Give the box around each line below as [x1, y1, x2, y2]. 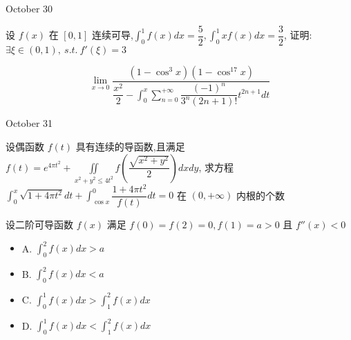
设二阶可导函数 [6, 217, 73, 232]
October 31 [6, 116, 53, 130]
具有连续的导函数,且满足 [75, 139, 185, 154]
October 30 [6, 1, 53, 15]
